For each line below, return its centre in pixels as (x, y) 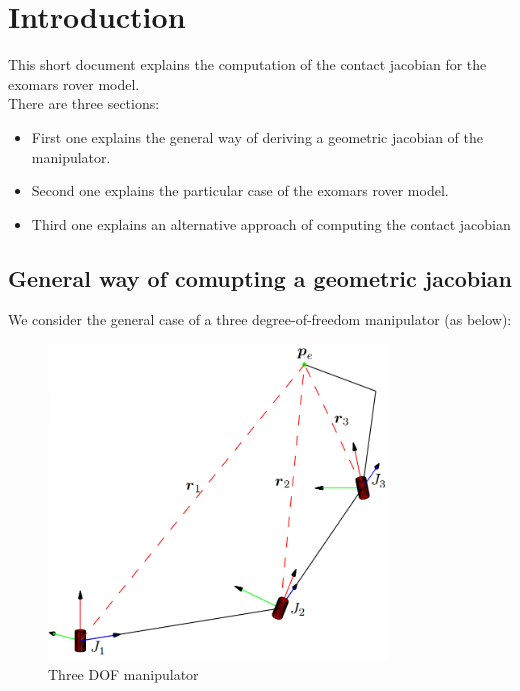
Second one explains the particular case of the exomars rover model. (240, 190)
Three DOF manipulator (123, 673)
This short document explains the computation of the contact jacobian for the (247, 64)
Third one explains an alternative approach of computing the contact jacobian (271, 223)
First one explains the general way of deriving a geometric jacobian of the (257, 136)
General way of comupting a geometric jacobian (260, 277)
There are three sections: (84, 103)
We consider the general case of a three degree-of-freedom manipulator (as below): (260, 319)
